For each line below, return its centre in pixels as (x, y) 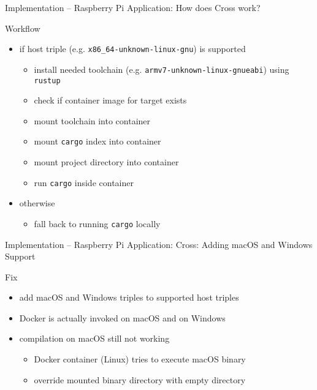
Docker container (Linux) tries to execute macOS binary (140, 359)
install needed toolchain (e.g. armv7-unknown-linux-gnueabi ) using (162, 69)
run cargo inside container (84, 182)
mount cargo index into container (97, 141)
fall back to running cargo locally (97, 223)
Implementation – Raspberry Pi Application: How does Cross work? (133, 7)
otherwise (37, 203)
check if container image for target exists (110, 100)
